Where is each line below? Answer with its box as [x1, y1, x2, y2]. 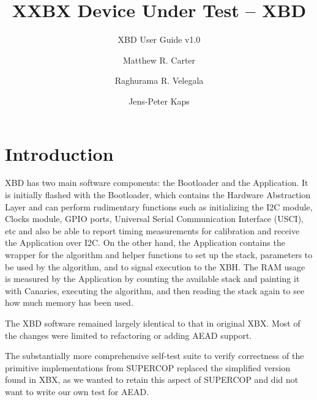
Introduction [5, 141, 114, 166]
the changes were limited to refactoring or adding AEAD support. [5, 328, 252, 341]
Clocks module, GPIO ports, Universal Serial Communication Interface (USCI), [5, 212, 304, 225]
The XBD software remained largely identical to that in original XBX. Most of [5, 316, 300, 329]
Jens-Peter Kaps [129, 94, 190, 107]
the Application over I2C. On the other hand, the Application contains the [5, 236, 285, 249]
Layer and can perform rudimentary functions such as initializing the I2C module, [5, 200, 313, 213]
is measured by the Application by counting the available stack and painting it [5, 272, 300, 285]
